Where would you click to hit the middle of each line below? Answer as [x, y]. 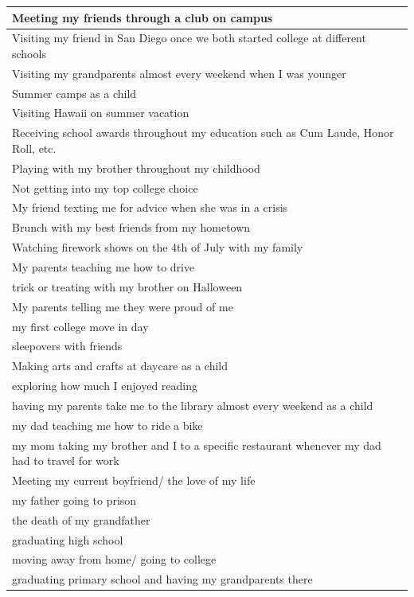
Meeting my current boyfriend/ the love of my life [134, 480]
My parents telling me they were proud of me [123, 306]
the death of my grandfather [81, 519]
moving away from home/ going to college [114, 559]
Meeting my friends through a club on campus [143, 17]
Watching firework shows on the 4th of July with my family [158, 247]
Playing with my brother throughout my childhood [136, 168]
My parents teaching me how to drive [103, 266]
